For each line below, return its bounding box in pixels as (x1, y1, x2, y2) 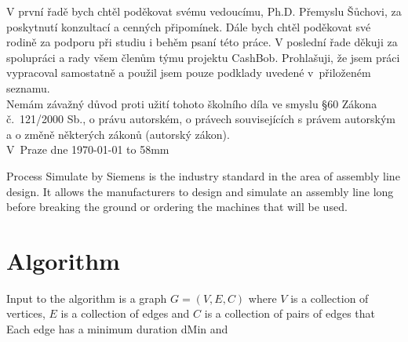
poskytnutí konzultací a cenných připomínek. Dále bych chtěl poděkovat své (6, 18, 371, 35)
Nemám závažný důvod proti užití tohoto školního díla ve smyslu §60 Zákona (6, 95, 377, 111)
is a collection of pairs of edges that (204, 305, 376, 322)
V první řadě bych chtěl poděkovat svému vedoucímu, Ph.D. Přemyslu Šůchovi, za (6, 3, 402, 19)
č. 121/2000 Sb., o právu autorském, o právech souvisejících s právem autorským (6, 111, 396, 127)
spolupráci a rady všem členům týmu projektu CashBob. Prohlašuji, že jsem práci (6, 49, 400, 65)
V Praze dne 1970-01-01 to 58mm (6, 141, 169, 158)
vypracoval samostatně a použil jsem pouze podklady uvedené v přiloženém (6, 64, 371, 81)
